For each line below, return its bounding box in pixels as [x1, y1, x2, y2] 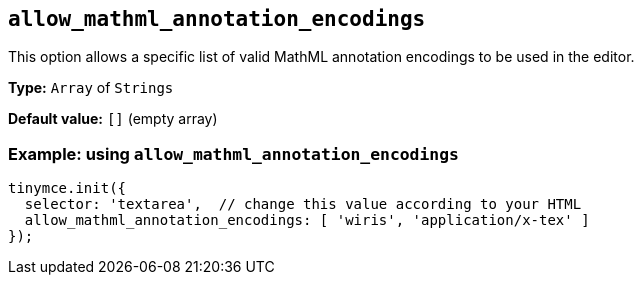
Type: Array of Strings [8, 79, 174, 97]
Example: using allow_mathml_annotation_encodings [8, 143, 459, 164]
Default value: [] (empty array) [8, 110, 218, 128]
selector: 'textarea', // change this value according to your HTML [24, 196, 582, 213]
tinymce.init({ [8, 180, 127, 197]
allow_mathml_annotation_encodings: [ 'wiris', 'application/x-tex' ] [24, 212, 590, 229]
